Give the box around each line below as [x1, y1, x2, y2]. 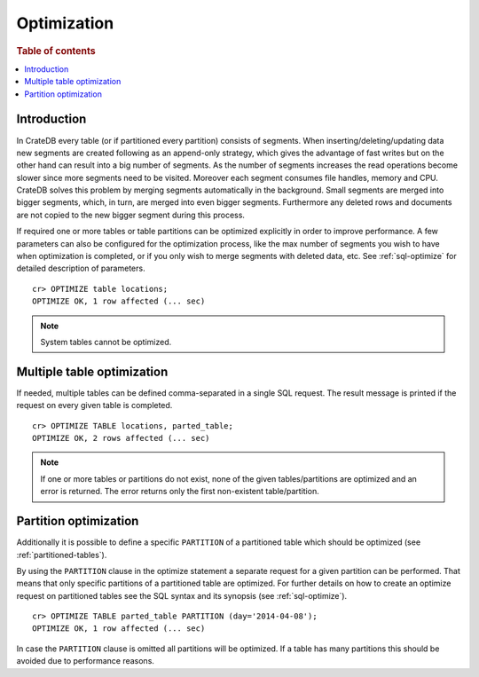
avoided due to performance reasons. [16, 656, 155, 666]
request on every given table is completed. [16, 400, 173, 411]
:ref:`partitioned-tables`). [16, 549, 107, 560]
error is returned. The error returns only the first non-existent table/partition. [40, 486, 319, 497]
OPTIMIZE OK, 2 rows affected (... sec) [32, 433, 210, 444]
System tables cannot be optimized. [40, 336, 172, 347]
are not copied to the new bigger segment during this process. [16, 209, 246, 220]
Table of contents [16, 44, 97, 57]
